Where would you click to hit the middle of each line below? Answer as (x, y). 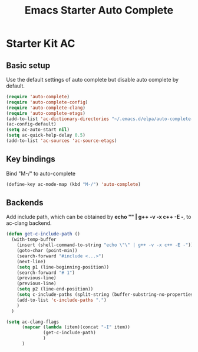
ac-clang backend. (29, 223)
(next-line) (31, 261)
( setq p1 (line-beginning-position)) (63, 267)
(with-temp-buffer (34, 240)
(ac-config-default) (32, 124)
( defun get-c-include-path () (43, 234)
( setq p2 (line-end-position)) (55, 289)
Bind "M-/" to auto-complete (41, 173)
